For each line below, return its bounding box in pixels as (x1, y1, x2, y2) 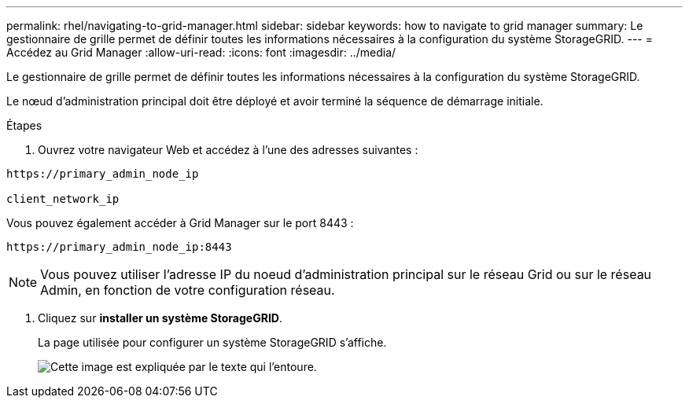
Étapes (6, 119, 42, 132)
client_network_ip (6, 193, 120, 205)
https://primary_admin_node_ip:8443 (6, 241, 232, 253)
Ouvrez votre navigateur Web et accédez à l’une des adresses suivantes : (38, 143, 418, 156)
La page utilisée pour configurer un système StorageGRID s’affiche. (38, 336, 387, 349)
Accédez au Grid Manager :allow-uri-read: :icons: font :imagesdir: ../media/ (6, 46, 396, 59)
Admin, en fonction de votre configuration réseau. (40, 282, 335, 298)
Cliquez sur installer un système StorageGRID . (38, 311, 282, 325)
